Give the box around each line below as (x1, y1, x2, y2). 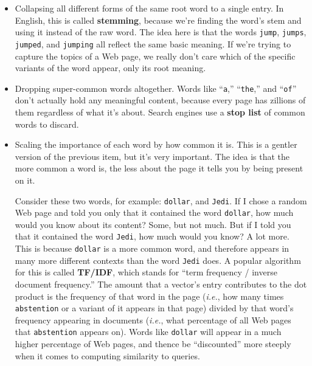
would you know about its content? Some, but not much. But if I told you (15, 218, 291, 230)
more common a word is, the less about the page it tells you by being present (15, 162, 303, 174)
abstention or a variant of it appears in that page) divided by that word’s (15, 302, 294, 314)
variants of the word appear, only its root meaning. (15, 61, 206, 74)
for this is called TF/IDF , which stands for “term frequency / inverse (15, 266, 277, 278)
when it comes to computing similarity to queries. (15, 349, 200, 362)
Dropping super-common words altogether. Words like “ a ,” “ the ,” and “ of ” (15, 81, 297, 94)
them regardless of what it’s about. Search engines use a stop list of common (15, 105, 305, 118)
